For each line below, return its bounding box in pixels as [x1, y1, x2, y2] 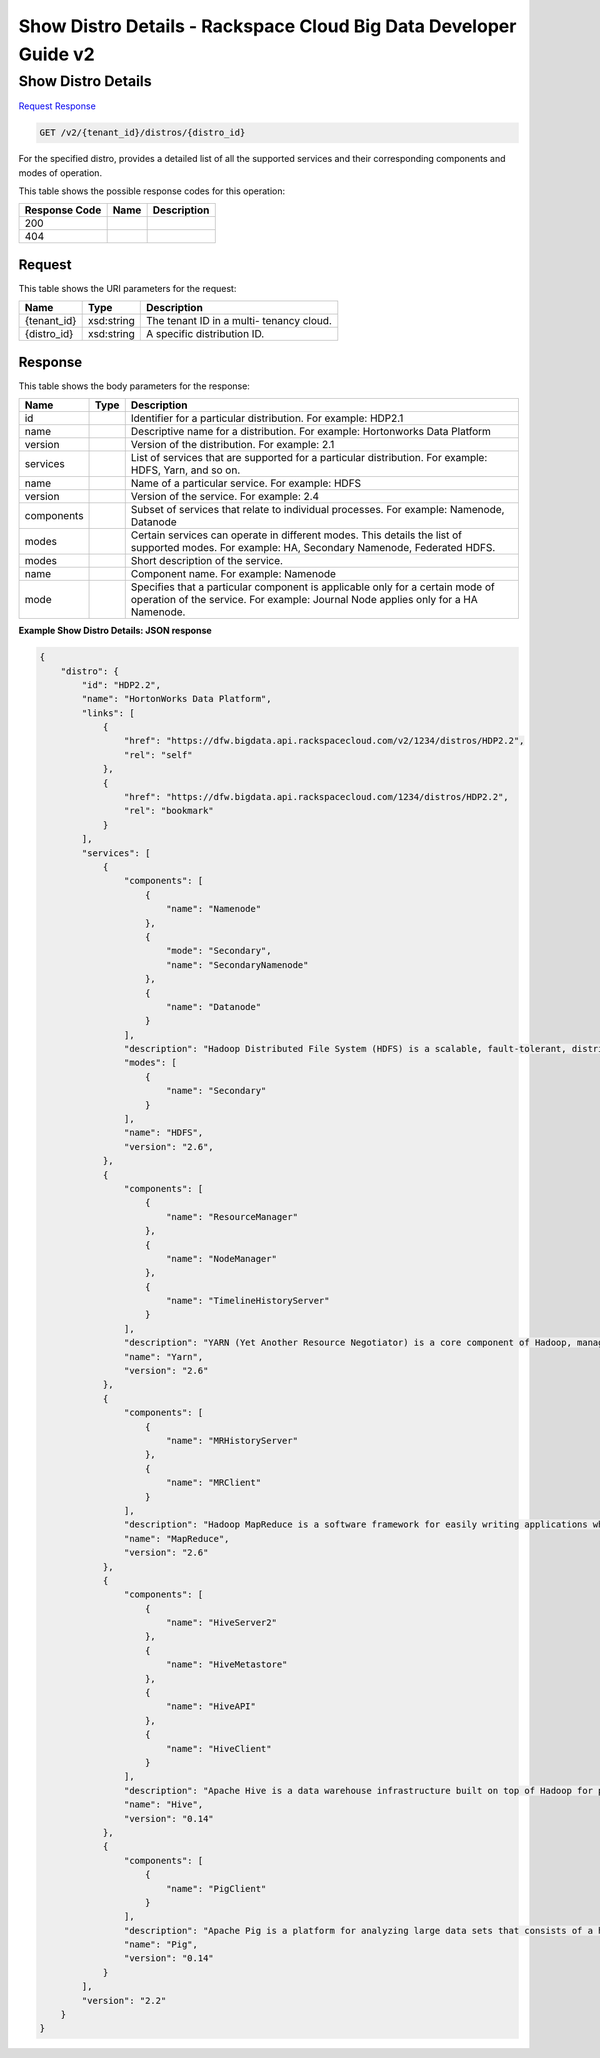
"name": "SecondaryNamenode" [165, 959, 309, 970]
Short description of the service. [130, 554, 284, 568]
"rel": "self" [123, 749, 194, 760]
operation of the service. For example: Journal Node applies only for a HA [130, 593, 479, 607]
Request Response [18, 100, 97, 112]
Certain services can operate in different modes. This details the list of [130, 528, 462, 542]
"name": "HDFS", [123, 1127, 204, 1139]
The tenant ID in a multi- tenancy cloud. [145, 314, 332, 328]
